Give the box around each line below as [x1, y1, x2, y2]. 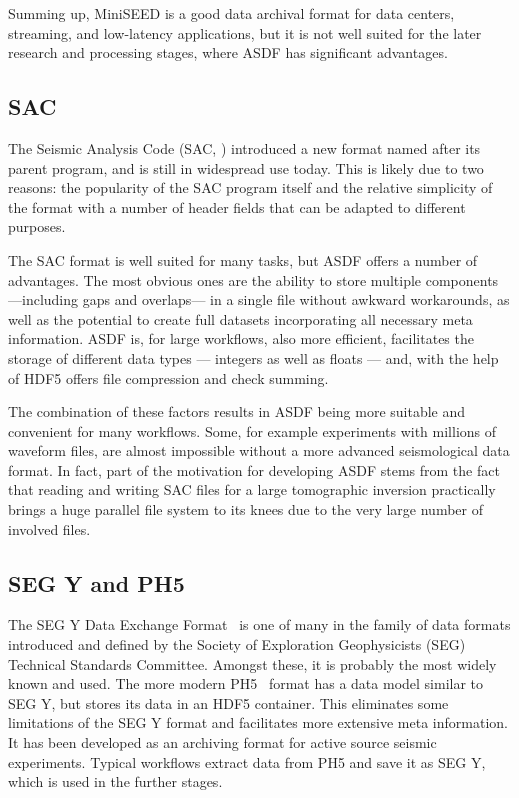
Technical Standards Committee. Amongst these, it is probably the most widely [8, 653, 497, 674]
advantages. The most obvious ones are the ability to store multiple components [8, 269, 499, 290]
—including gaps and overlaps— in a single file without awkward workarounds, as [8, 289, 510, 310]
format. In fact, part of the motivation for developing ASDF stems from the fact [8, 459, 500, 480]
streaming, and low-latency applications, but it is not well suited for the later [8, 22, 482, 43]
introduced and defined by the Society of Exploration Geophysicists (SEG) [8, 634, 466, 655]
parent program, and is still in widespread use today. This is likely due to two [8, 157, 484, 178]
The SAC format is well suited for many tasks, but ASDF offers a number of [8, 249, 478, 270]
